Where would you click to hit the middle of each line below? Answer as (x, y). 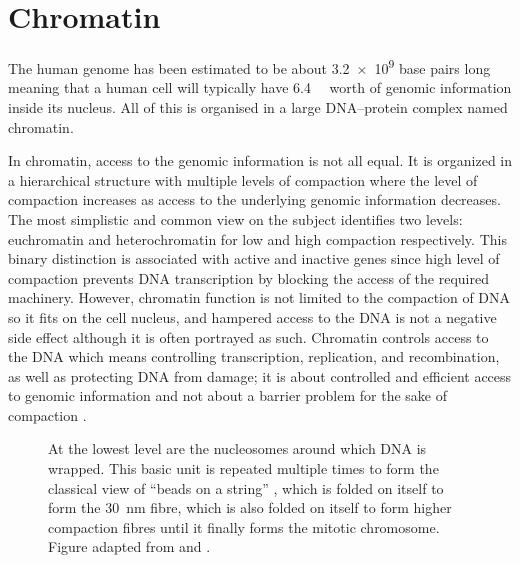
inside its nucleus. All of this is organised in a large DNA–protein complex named (258, 106)
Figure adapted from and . (129, 546)
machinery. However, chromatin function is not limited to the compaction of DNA (259, 297)
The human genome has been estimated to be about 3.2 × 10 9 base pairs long (249, 66)
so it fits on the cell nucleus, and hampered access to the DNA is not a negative (252, 316)
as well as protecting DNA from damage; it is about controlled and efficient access (260, 375)
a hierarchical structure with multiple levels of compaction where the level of (243, 179)
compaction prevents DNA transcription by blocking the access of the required (248, 277)
